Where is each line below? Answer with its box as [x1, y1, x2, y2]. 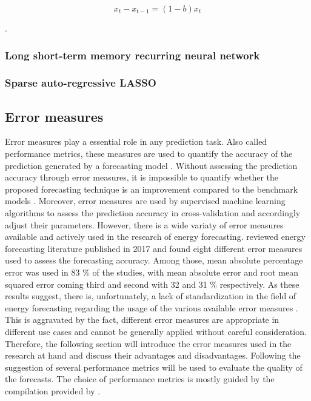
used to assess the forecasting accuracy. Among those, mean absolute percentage [5, 254, 303, 267]
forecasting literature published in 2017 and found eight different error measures [5, 242, 303, 254]
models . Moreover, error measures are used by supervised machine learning [5, 194, 286, 207]
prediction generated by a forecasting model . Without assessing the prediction [5, 159, 298, 171]
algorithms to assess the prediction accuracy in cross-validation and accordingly [5, 207, 301, 219]
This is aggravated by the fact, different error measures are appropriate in [5, 313, 279, 326]
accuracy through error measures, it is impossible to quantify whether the [5, 171, 278, 184]
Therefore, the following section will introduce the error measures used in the [5, 337, 292, 350]
